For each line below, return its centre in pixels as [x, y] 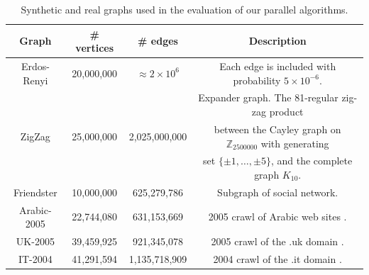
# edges [158, 41]
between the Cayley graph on [277, 129]
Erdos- [35, 66]
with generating [295, 143]
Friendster [35, 192]
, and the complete [312, 161]
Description [277, 41]
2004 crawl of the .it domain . [277, 258]
